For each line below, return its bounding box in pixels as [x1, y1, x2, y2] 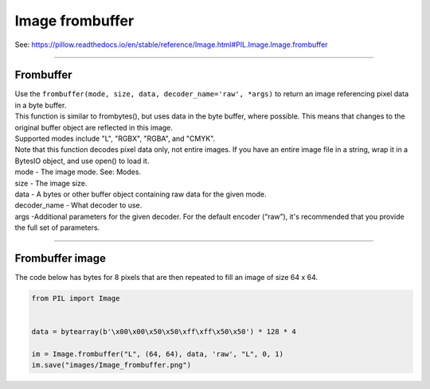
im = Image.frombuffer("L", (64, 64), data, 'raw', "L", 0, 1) [31, 349, 284, 358]
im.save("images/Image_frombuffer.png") [31, 360, 191, 370]
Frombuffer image [14, 251, 107, 265]
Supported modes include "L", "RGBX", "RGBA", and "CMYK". [14, 134, 216, 143]
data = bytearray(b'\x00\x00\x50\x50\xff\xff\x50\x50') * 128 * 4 [31, 327, 296, 336]
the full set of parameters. [14, 223, 100, 232]
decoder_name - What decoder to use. [14, 200, 143, 210]
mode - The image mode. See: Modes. [14, 167, 142, 177]
